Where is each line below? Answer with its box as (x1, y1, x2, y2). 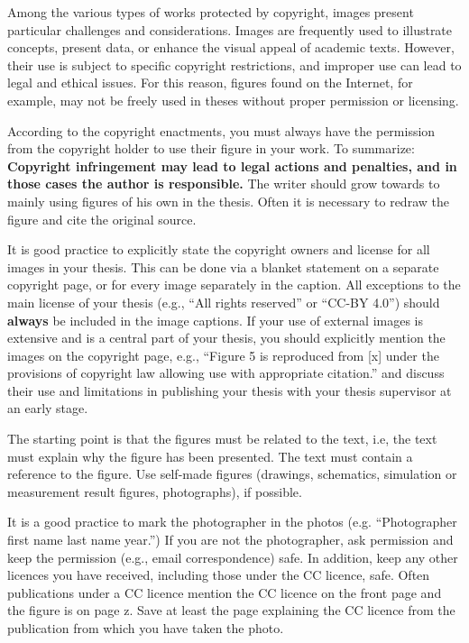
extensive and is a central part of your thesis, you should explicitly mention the (7, 328, 446, 347)
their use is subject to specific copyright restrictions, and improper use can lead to (7, 55, 462, 74)
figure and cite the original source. (7, 209, 197, 228)
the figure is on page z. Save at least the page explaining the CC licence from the (7, 601, 455, 620)
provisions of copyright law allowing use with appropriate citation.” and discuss (7, 363, 445, 382)
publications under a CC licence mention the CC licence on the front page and (7, 583, 442, 602)
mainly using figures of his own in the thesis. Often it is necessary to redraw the (7, 191, 449, 210)
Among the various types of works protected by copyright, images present (7, 3, 414, 21)
